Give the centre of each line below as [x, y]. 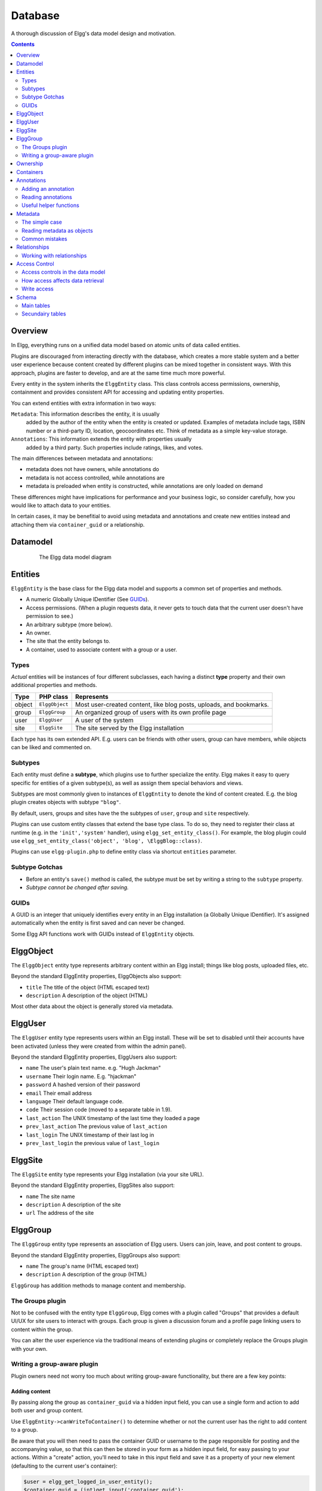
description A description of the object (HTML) [87, 995]
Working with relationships [54, 255]
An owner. [38, 633]
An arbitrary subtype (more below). [69, 624]
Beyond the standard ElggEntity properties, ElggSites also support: [93, 1185]
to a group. [24, 1430]
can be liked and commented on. [51, 747]
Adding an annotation [48, 188]
